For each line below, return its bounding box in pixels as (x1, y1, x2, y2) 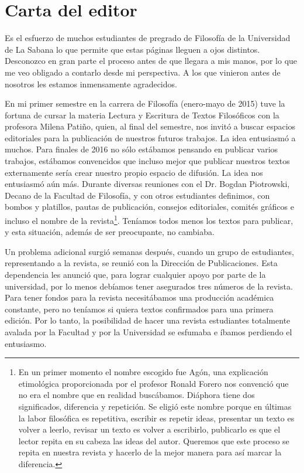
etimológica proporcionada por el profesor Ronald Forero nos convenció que (18, 377, 289, 389)
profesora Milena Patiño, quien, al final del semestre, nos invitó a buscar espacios (5, 120, 296, 132)
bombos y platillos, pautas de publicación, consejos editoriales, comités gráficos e (5, 200, 294, 213)
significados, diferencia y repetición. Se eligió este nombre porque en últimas (18, 400, 292, 412)
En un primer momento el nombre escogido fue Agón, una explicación (18, 366, 268, 378)
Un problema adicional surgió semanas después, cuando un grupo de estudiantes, (5, 245, 294, 257)
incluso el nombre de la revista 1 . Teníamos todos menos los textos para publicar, (5, 213, 293, 226)
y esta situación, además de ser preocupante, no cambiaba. (5, 226, 215, 238)
